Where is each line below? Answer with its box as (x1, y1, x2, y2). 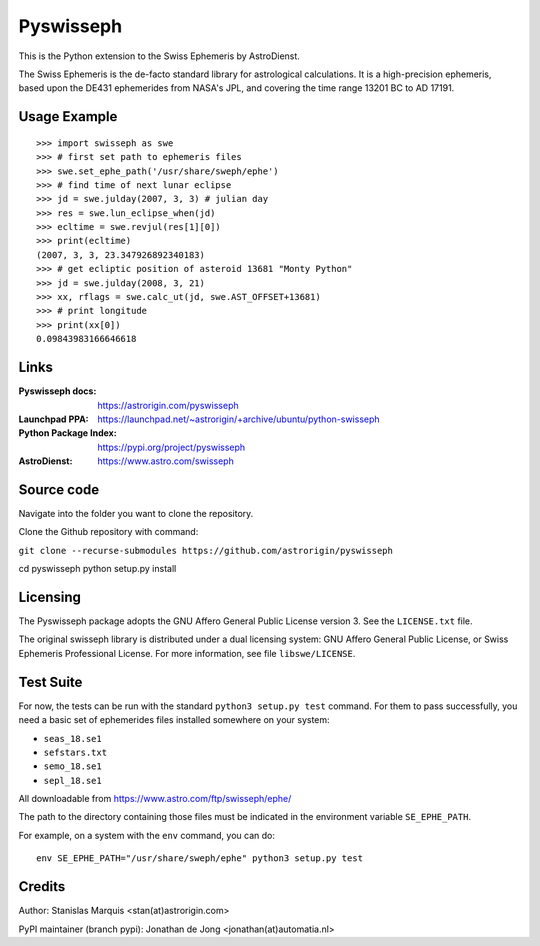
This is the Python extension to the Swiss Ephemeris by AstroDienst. (18, 50, 300, 62)
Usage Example (18, 108, 118, 125)
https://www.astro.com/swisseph (97, 455, 234, 467)
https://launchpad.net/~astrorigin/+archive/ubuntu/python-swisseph (97, 413, 380, 425)
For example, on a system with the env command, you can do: (18, 829, 275, 841)
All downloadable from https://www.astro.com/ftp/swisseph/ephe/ (18, 793, 292, 805)
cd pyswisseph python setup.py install (18, 563, 177, 575)
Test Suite (18, 673, 83, 690)
